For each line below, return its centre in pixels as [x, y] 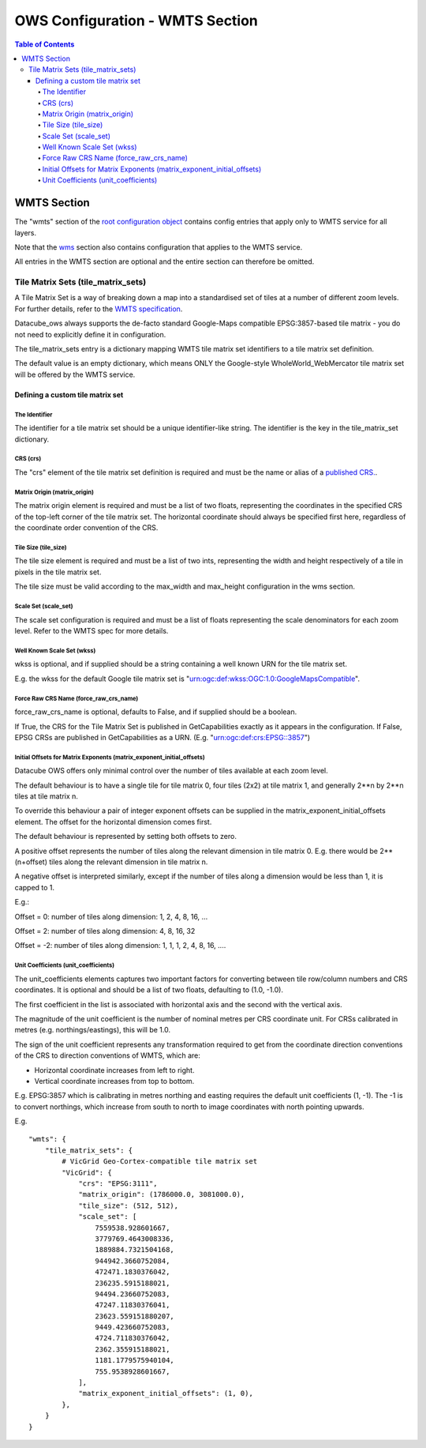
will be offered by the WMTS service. [75, 374]
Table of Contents [45, 44]
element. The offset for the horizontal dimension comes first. [113, 822]
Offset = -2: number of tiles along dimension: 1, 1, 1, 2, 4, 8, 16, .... [120, 946]
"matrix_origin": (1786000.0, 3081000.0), [162, 1194]
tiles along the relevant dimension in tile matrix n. [128, 862]
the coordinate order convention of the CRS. [86, 528]
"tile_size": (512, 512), [129, 1205]
